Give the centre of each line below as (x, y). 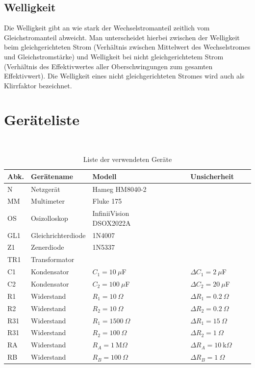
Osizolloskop (50, 218)
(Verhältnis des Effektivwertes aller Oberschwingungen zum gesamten (108, 66)
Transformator (53, 259)
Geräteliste (42, 119)
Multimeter (48, 201)
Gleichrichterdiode (58, 235)
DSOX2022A (112, 223)
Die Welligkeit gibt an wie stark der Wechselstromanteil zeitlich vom (107, 28)
